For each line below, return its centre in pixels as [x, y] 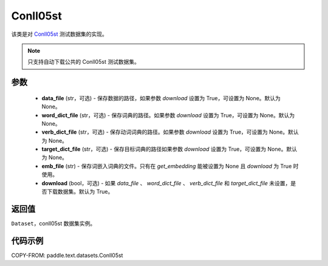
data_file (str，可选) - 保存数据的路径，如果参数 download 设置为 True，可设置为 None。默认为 [161, 98]
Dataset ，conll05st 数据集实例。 [53, 223]
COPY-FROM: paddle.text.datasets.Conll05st [67, 255]
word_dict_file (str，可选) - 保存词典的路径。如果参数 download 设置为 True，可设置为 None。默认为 [168, 115]
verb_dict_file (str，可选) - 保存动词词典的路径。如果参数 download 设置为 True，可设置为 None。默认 [170, 132]
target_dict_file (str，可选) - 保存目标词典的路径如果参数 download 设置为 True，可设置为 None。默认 [169, 149]
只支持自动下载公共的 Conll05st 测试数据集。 [84, 62]
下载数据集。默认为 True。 [80, 192]
